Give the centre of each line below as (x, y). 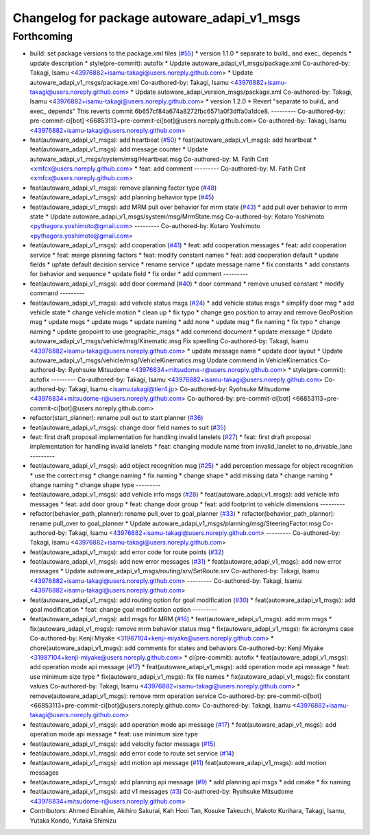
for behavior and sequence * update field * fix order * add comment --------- (139, 274)
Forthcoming (43, 36)
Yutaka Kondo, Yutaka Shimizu (73, 820)
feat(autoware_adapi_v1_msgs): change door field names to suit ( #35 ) (128, 427)
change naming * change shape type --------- (95, 485)
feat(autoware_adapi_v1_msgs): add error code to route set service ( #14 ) (132, 753)
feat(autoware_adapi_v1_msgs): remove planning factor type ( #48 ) (123, 188)
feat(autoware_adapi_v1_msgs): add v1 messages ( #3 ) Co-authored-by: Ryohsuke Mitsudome (162, 792)
